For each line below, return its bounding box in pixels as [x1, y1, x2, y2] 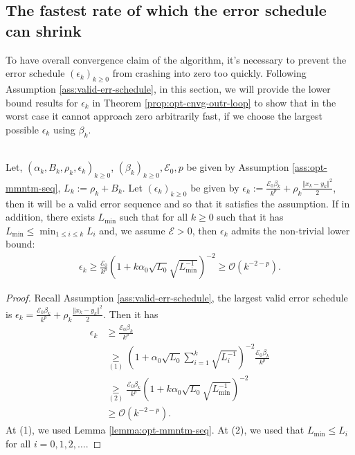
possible [6, 122, 39, 136]
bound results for [6, 95, 78, 109]
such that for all [119, 210, 188, 224]
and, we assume [99, 223, 165, 237]
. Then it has [103, 306, 158, 321]
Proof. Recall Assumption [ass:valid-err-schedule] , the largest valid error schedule [6, 290, 348, 305]
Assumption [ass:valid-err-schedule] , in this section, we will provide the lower [6, 81, 331, 95]
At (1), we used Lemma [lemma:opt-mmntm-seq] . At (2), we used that [6, 423, 304, 437]
